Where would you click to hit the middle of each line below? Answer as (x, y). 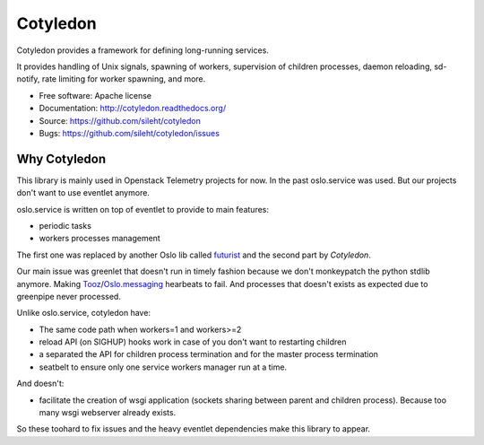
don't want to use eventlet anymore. (83, 193)
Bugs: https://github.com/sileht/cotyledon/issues (129, 133)
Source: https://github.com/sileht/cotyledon (120, 120)
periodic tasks (65, 225)
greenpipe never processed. (69, 296)
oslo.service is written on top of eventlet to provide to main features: (143, 209)
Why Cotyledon (61, 158)
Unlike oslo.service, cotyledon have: (84, 313)
